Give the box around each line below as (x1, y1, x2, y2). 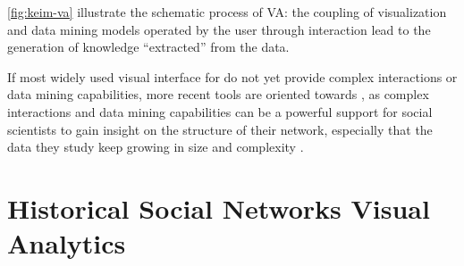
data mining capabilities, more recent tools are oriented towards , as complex (7, 85, 429, 104)
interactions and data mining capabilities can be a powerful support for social (7, 102, 433, 121)
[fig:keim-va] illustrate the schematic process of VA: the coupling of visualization (7, 3, 447, 21)
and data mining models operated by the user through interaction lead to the (7, 20, 431, 38)
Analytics (7, 225, 126, 262)
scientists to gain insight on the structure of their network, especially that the (7, 120, 433, 138)
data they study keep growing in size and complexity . (7, 137, 304, 156)
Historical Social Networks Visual (7, 189, 430, 226)
